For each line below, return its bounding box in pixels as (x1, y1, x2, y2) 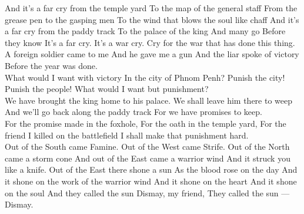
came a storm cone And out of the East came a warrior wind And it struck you (5, 152, 290, 164)
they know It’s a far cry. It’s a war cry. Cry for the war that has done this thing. (5, 36, 295, 48)
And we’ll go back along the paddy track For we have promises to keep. (5, 106, 262, 118)
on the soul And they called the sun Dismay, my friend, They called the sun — (5, 186, 290, 199)
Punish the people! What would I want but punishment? (5, 83, 209, 95)
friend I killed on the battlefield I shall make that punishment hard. (5, 129, 249, 141)
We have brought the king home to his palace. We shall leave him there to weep (5, 94, 293, 106)
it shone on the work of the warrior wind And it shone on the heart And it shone (5, 175, 297, 187)
